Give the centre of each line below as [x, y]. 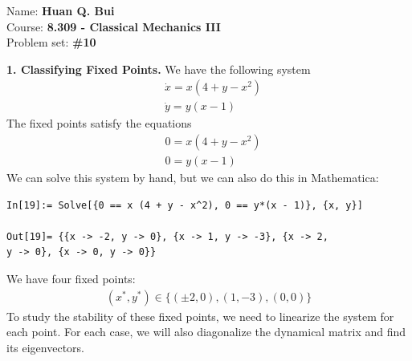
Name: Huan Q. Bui [61, 10]
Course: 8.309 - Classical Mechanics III [114, 26]
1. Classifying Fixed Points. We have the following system [159, 69]
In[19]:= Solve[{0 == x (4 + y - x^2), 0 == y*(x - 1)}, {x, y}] [185, 205]
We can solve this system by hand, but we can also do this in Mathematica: [193, 178]
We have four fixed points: [71, 279]
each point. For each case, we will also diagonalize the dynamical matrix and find [206, 332]
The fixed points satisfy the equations [99, 123]
